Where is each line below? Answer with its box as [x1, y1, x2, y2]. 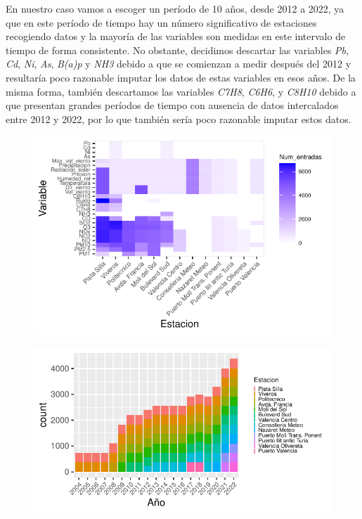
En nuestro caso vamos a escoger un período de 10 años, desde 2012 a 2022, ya [6, 1, 344, 15]
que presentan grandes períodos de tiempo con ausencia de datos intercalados [6, 98, 339, 113]
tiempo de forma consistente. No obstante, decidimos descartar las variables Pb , [6, 42, 349, 57]
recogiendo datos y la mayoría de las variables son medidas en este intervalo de [6, 29, 346, 44]
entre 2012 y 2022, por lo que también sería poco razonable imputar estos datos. [6, 111, 351, 126]
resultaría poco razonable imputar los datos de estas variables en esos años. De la [6, 70, 356, 84]
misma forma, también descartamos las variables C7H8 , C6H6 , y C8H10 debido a [6, 84, 356, 98]
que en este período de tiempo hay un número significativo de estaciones [6, 15, 317, 30]
